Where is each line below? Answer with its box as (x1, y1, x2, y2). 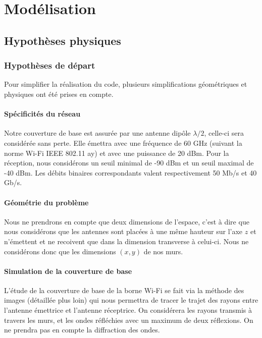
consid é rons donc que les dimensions (4, 246, 116, 256)
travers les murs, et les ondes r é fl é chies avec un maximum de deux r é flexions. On (4, 314, 253, 325)
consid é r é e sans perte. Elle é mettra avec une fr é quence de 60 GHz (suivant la (4, 137, 242, 148)
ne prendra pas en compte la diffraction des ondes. (4, 324, 160, 335)
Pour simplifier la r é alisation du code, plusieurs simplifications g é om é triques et (4, 79, 247, 89)
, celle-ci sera (204, 128, 244, 138)
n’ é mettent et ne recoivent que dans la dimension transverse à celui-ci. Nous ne (4, 236, 249, 246)
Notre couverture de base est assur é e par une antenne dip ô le (4, 128, 191, 138)
